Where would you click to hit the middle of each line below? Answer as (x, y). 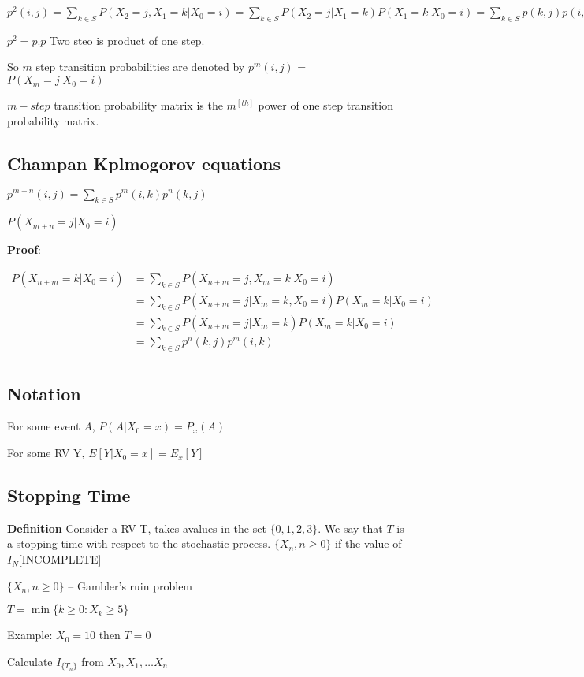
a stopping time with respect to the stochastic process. (139, 543)
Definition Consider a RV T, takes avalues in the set (137, 528)
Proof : (24, 249)
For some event (44, 426)
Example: (30, 635)
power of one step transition (325, 105)
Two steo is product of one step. (127, 40)
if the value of (368, 543)
